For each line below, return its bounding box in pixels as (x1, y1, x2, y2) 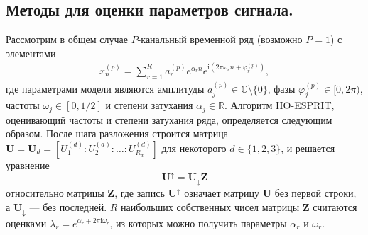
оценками (6, 215, 47, 230)
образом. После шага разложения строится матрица (6, 126, 228, 141)
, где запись (114, 185, 165, 200)
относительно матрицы (6, 185, 104, 200)
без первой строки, (274, 185, 357, 200)
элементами (6, 45, 56, 60)
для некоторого (161, 140, 227, 155)
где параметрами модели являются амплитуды (6, 81, 205, 96)
